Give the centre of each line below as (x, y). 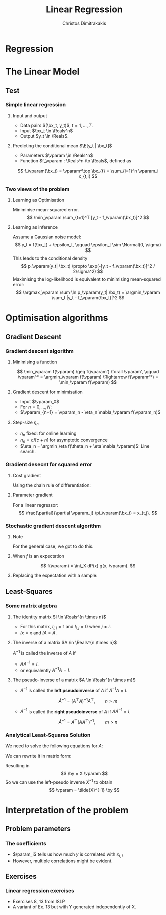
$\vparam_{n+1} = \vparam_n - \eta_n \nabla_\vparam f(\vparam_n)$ (90, 412)
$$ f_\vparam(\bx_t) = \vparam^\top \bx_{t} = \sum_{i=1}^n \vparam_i (88, 171)
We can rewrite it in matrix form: (38, 756)
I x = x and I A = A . (38, 633)
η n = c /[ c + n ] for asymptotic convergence (64, 440)
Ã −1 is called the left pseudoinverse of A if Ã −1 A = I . (74, 690)
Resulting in (17, 766)
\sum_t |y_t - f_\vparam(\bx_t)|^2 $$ (88, 298)
